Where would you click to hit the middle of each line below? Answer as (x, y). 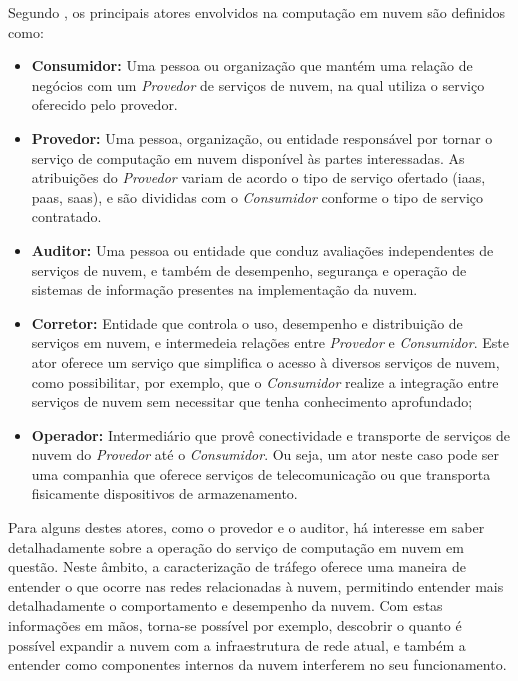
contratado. (66, 216)
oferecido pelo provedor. (104, 104)
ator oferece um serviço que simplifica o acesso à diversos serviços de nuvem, (265, 361)
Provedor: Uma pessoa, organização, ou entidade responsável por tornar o (262, 137)
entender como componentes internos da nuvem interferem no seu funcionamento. (257, 664)
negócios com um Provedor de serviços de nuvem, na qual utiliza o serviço (258, 84)
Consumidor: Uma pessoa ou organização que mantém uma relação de (252, 65)
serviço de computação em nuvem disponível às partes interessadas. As (248, 157)
